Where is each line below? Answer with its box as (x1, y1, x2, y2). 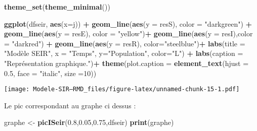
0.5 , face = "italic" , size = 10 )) (4, 68, 97, 78)
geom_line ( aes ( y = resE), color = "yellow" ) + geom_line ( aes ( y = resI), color (4, 28, 253, 39)
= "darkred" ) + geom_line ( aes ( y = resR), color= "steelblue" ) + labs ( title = (4, 38, 245, 48)
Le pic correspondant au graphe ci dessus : (4, 100, 136, 110)
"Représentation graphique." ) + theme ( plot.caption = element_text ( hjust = (4, 57, 249, 68)
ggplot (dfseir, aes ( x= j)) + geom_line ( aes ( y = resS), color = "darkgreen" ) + (4, 18, 252, 29)
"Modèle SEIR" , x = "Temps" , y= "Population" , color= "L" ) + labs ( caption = (4, 48, 243, 58)
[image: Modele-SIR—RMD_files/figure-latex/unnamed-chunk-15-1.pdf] (4, 86, 240, 93)
